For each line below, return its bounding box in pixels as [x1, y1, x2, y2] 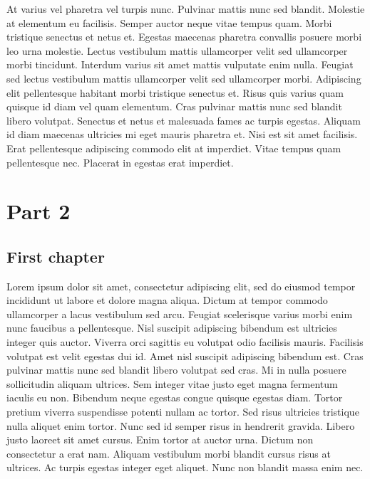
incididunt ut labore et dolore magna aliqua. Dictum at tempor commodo [6, 293, 328, 307]
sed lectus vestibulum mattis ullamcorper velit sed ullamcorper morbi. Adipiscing [6, 70, 361, 85]
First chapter [6, 245, 105, 267]
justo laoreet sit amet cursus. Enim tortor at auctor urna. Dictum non [6, 432, 314, 447]
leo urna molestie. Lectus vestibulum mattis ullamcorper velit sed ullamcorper [6, 43, 348, 58]
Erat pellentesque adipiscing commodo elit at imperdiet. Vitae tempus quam [6, 140, 341, 155]
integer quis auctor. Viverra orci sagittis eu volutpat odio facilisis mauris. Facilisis [6, 335, 364, 349]
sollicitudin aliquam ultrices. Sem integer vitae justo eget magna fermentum [6, 376, 338, 391]
